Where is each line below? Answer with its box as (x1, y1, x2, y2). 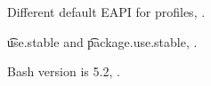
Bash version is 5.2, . (7, 62, 120, 81)
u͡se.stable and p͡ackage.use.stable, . (7, 32, 198, 51)
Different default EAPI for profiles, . (7, 3, 206, 20)
